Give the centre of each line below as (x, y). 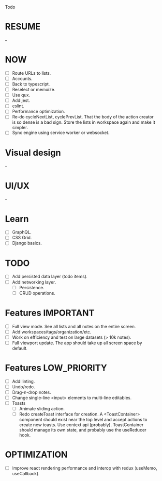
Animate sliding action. (42, 409)
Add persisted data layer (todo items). (50, 277)
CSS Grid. (22, 238)
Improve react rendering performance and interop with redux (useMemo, (84, 468)
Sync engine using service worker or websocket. (61, 133)
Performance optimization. (38, 112)
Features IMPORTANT (50, 313)
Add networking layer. (34, 282)
